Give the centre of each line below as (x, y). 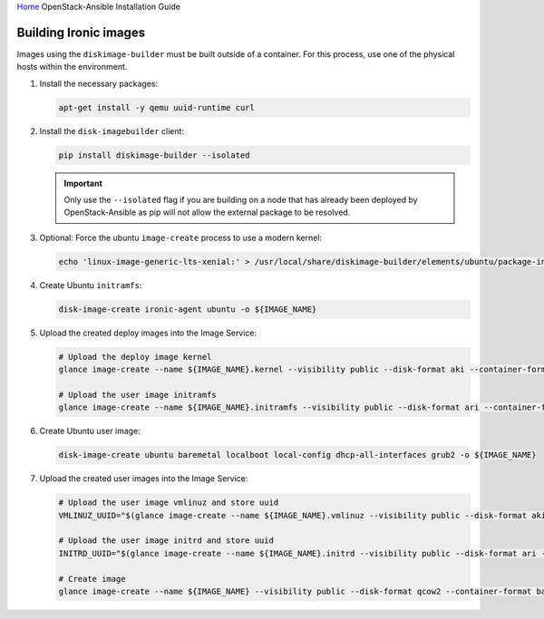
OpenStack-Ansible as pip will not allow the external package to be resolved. (207, 212)
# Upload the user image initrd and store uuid (166, 541)
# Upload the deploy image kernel (135, 357)
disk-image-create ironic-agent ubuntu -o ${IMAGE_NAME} (188, 309)
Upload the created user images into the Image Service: (144, 479)
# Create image (92, 579)
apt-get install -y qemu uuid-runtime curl (157, 107)
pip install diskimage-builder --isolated (154, 155)
